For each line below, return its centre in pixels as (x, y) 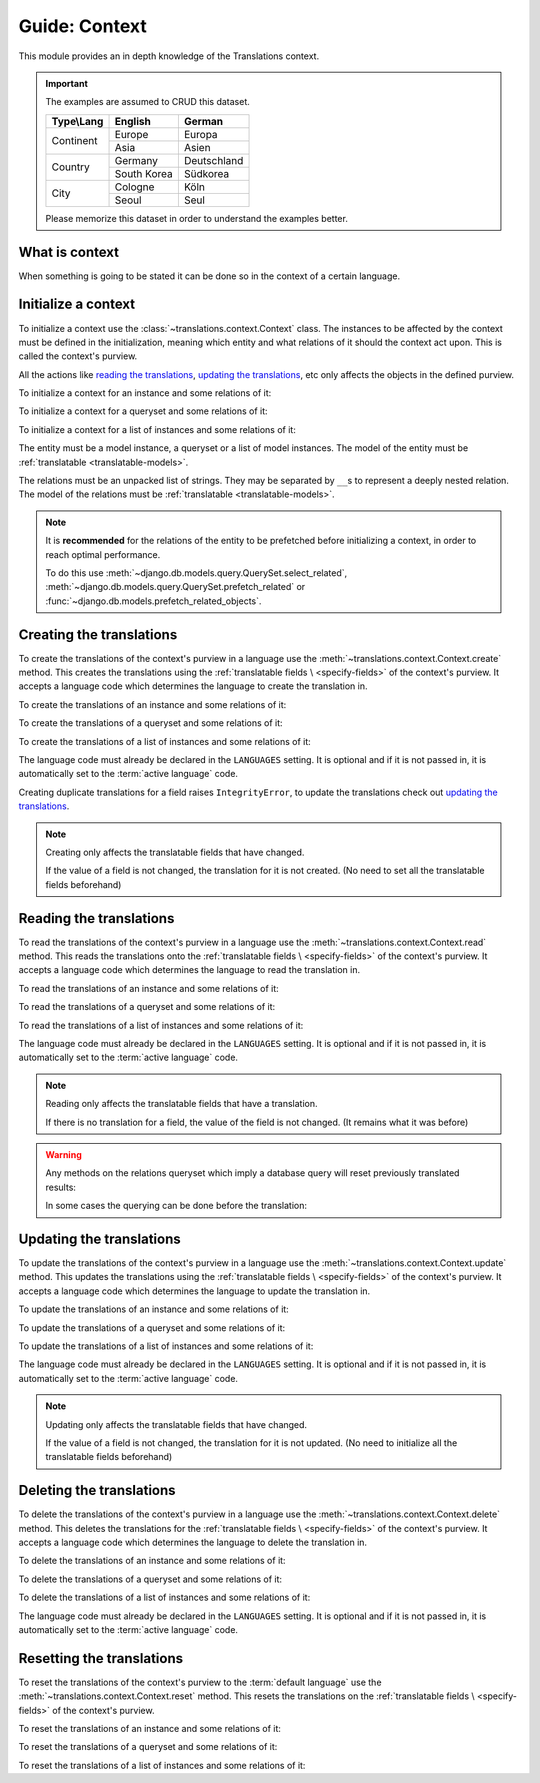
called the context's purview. (78, 356)
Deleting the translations (97, 1490)
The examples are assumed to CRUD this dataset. (147, 102)
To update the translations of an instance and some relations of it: (153, 1309)
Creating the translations (98, 634)
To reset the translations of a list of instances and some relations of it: (162, 1765)
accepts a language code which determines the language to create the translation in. (193, 686)
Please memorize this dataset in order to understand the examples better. (197, 218)
